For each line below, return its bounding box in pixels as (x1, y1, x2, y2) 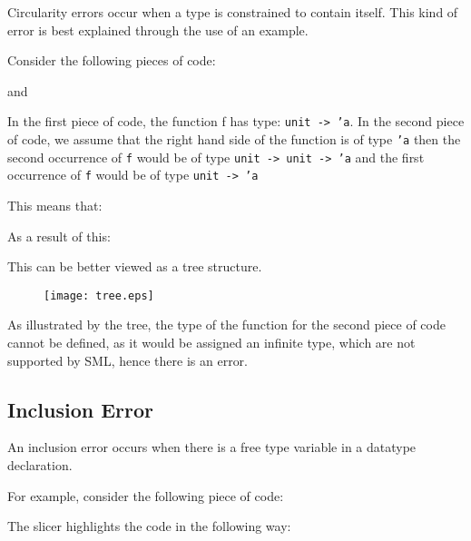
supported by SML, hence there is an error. (7, 350, 249, 369)
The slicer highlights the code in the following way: (7, 516, 291, 536)
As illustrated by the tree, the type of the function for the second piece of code (7, 315, 446, 334)
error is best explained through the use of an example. (7, 20, 309, 39)
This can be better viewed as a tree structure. (7, 257, 262, 276)
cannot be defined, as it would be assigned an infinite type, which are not (7, 333, 416, 352)
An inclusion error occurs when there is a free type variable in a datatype (7, 438, 417, 457)
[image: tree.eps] (44, 289, 154, 302)
